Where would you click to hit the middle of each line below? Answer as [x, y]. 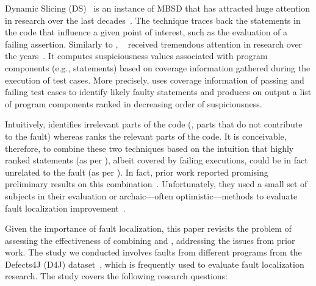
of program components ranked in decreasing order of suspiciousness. [134, 103]
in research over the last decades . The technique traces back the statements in [153, 20]
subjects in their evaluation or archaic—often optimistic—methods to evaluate [151, 195]
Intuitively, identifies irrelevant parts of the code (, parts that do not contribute [154, 124]
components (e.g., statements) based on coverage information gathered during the [158, 67]
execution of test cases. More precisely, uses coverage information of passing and [155, 80]
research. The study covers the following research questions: [117, 276]
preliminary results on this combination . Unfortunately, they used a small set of [156, 184]
